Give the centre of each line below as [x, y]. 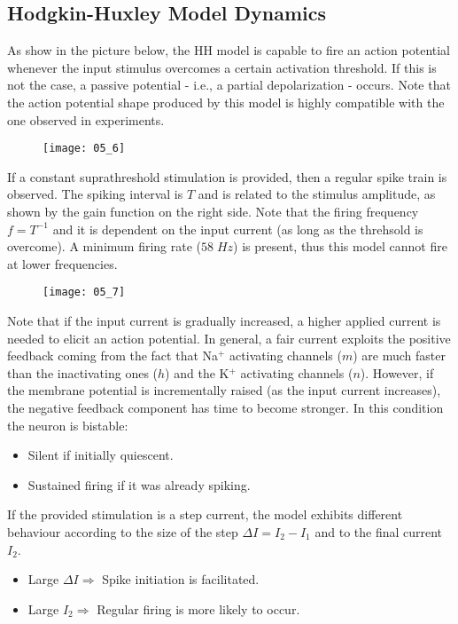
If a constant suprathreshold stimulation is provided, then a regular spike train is [227, 176]
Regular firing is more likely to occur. [198, 608]
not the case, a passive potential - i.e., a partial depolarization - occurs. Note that [229, 85]
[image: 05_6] [84, 149]
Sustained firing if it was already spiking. [139, 484]
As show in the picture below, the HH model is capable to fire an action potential [229, 50]
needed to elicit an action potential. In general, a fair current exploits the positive [229, 338]
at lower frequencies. [62, 263]
